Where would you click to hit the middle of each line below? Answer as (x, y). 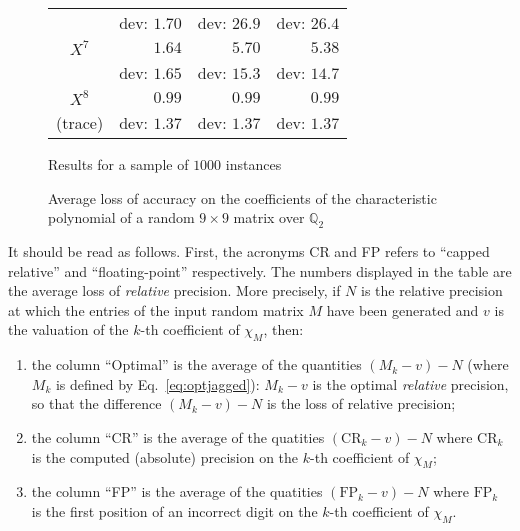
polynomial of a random (121, 217)
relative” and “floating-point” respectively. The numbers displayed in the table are (260, 270)
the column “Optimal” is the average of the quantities (196, 364)
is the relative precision (432, 290)
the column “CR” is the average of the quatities (178, 436)
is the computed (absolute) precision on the (165, 456)
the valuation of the (68, 329)
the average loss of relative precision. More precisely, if (174, 290)
